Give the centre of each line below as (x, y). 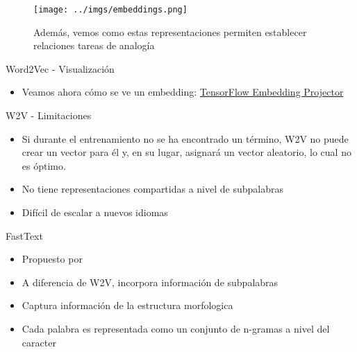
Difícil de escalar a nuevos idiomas (95, 212)
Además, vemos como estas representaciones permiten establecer (170, 32)
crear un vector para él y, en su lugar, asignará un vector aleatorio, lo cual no (186, 152)
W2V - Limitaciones (49, 115)
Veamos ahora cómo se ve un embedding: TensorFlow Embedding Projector (183, 92)
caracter (39, 342)
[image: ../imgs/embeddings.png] (110, 10)
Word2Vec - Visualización (60, 68)
